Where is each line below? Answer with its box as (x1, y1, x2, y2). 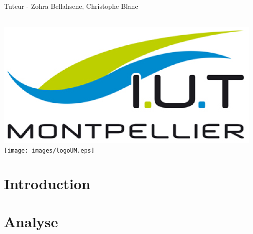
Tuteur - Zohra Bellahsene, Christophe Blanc (4, 1, 138, 11)
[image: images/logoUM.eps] (4, 147, 95, 155)
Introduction (4, 173, 90, 193)
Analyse (4, 212, 58, 232)
